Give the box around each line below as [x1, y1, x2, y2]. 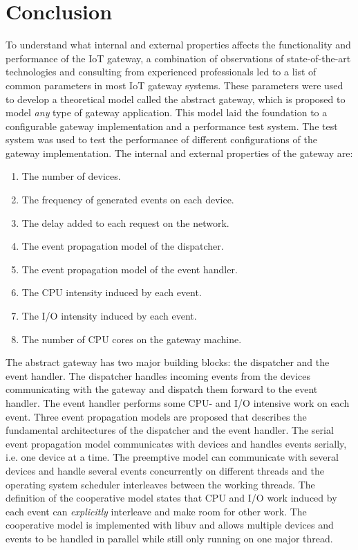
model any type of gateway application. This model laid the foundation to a [6, 105, 328, 120]
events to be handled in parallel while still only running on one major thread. [6, 531, 333, 545]
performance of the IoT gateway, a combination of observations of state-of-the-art [6, 51, 351, 65]
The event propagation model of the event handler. [21, 262, 238, 276]
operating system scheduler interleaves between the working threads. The [6, 477, 315, 491]
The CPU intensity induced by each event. [21, 285, 202, 300]
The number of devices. [21, 169, 121, 183]
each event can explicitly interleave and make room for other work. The [6, 504, 307, 518]
